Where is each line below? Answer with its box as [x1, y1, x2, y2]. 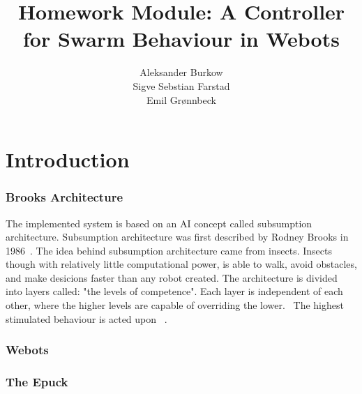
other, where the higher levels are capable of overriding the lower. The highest [6, 298, 344, 312]
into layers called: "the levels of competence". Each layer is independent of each [6, 284, 343, 298]
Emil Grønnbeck [146, 92, 216, 107]
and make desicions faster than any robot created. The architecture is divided [6, 270, 338, 285]
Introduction [6, 145, 130, 174]
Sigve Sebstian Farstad [133, 78, 230, 93]
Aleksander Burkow [139, 65, 223, 79]
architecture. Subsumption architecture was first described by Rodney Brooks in [6, 229, 349, 244]
